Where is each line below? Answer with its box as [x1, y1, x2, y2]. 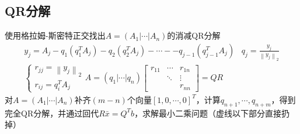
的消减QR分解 [167, 29, 221, 42]
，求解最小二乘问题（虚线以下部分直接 [134, 106, 282, 119]
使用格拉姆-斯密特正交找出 [5, 29, 106, 42]
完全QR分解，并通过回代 [5, 106, 99, 119]
